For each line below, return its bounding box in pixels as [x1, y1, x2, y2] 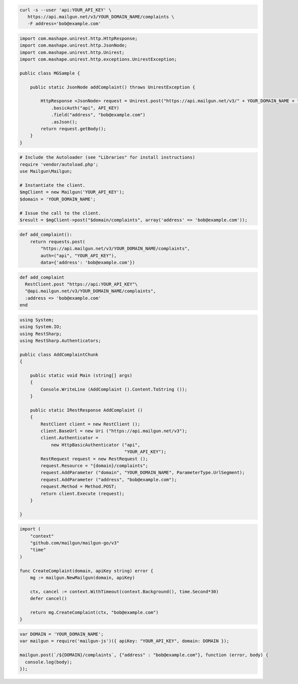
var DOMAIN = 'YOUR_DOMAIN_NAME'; [19, 631, 104, 637]
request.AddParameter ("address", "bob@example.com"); [40, 477, 177, 482]
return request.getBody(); [40, 126, 106, 132]
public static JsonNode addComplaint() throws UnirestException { [30, 84, 196, 90]
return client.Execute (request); [40, 490, 125, 496]
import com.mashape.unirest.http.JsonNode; [19, 43, 128, 48]
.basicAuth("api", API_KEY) [51, 105, 119, 111]
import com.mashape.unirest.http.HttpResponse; [19, 35, 138, 41]
